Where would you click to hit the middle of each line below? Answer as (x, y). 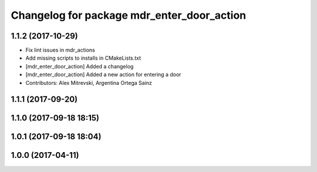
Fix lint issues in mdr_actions (60, 50)
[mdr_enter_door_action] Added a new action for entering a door (103, 75)
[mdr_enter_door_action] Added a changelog (80, 66)
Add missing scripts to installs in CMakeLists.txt (83, 58)
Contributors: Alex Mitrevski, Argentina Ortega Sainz (89, 82)
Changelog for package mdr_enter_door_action (129, 15)
